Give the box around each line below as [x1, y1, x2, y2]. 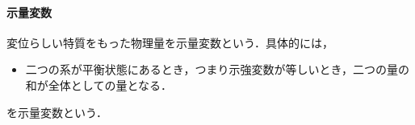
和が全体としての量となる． [25, 76, 172, 93]
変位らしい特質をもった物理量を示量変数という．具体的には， [6, 34, 333, 50]
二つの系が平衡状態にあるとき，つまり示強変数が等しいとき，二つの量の [25, 61, 409, 78]
